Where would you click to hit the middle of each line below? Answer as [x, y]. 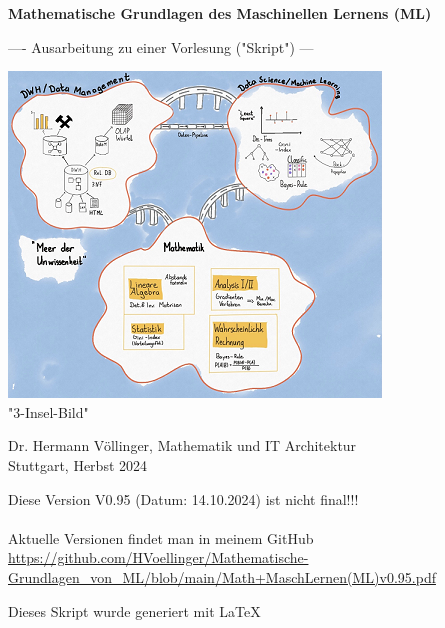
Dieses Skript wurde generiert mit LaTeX [134, 610]
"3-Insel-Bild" [48, 411]
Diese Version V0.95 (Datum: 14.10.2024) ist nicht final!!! [183, 498]
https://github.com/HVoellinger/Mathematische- [158, 557]
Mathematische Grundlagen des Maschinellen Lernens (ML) [220, 13]
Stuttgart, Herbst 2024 [78, 464]
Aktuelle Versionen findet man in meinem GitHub [161, 537]
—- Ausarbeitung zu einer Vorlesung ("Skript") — [161, 46]
